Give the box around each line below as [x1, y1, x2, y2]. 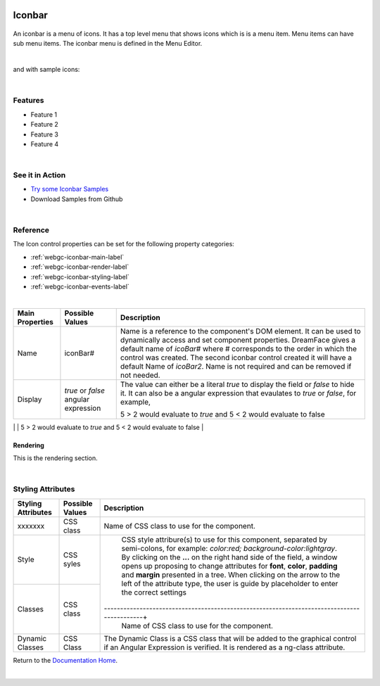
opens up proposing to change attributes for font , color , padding [121, 561, 338, 571]
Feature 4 [30, 139, 59, 148]
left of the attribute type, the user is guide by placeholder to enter [121, 578, 338, 588]
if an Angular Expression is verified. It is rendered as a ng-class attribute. [103, 642, 346, 652]
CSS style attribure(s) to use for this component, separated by [121, 535, 327, 545]
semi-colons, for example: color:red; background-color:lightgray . [121, 543, 338, 553]
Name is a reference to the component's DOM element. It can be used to [120, 326, 362, 336]
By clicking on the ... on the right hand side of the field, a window [121, 552, 338, 562]
